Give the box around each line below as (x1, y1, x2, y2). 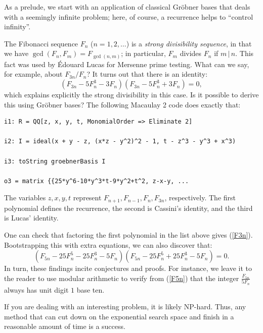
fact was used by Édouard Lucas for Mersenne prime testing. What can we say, (4, 59, 249, 69)
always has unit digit (4, 284, 69, 295)
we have (4, 48, 29, 59)
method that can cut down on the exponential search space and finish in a (4, 311, 234, 321)
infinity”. (4, 21, 31, 32)
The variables (4, 192, 46, 203)
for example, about (4, 69, 63, 79)
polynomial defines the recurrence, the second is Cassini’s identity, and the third (4, 202, 253, 213)
